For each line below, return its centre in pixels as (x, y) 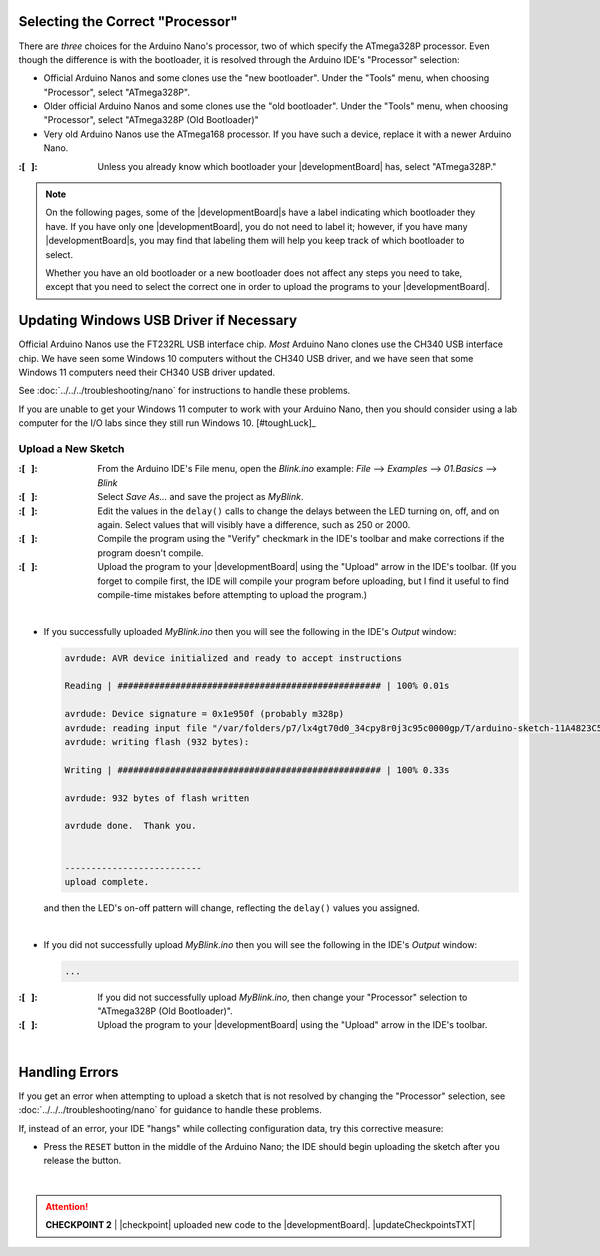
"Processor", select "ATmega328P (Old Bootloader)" (151, 120)
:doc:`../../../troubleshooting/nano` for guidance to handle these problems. (170, 1110)
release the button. (82, 1161)
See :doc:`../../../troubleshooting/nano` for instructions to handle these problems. (184, 391)
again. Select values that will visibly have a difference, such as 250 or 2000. (254, 524)
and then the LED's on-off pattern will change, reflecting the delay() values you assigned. (231, 907)
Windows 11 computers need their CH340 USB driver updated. (147, 372)
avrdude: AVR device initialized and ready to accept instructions (233, 658)
